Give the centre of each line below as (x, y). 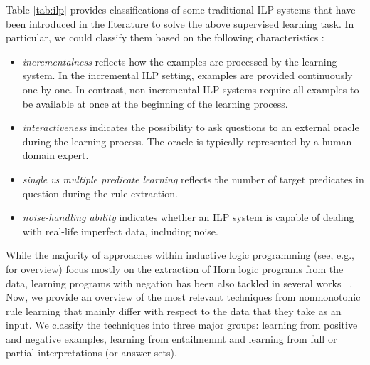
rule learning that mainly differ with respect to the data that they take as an (174, 310)
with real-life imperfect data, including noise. (120, 231)
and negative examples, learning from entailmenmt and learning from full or (171, 338)
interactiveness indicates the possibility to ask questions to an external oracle (191, 127)
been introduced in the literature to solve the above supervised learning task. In (180, 23)
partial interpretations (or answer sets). (91, 353)
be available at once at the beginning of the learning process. (155, 103)
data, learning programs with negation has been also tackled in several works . (179, 283)
